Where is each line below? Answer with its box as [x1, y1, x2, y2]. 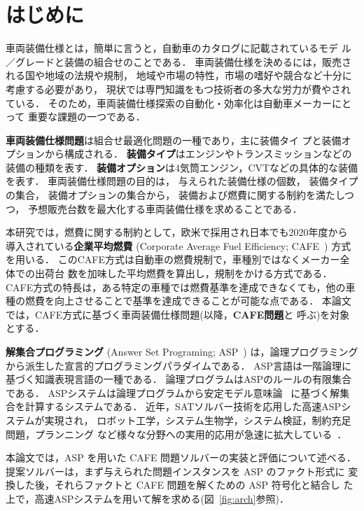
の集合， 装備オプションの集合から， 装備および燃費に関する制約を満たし [6, 188, 345, 202]
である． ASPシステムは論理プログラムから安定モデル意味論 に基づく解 [6, 385, 340, 400]
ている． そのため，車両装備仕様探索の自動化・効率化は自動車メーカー [6, 95, 332, 110]
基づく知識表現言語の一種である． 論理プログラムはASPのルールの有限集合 [6, 372, 351, 386]
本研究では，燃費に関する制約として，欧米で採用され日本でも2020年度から [6, 225, 348, 239]
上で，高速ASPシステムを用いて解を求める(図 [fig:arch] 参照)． [6, 491, 289, 505]
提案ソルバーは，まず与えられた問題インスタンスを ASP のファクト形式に [6, 463, 345, 478]
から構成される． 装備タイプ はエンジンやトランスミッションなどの [44, 146, 352, 161]
